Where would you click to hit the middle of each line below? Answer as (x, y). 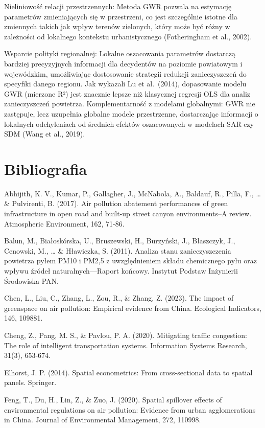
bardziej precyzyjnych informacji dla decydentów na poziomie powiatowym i (123, 63)
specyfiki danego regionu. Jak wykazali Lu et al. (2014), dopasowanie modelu (125, 84)
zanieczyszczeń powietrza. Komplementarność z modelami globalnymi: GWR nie (130, 104)
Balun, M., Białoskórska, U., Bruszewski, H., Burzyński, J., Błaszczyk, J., (120, 241)
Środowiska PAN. (31, 280)
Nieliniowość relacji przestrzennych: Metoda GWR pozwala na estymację (118, 6)
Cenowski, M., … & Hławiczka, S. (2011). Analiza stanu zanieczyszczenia (118, 250)
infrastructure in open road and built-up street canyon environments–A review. (128, 213)
